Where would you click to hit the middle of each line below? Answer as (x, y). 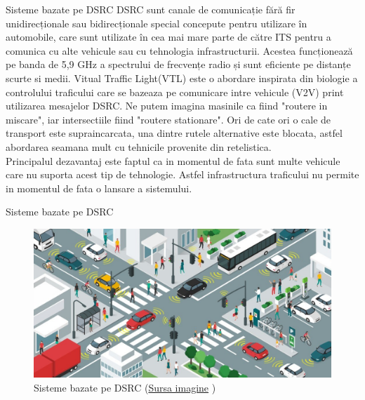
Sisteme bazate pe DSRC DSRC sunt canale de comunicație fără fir (151, 9)
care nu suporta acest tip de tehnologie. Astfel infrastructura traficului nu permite (182, 174)
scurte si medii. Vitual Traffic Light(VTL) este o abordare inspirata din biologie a (182, 78)
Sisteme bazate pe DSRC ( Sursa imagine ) (125, 387)
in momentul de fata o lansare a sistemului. (99, 188)
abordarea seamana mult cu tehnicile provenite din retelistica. (139, 146)
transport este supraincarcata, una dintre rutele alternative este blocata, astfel (174, 133)
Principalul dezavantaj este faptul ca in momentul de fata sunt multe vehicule (173, 160)
